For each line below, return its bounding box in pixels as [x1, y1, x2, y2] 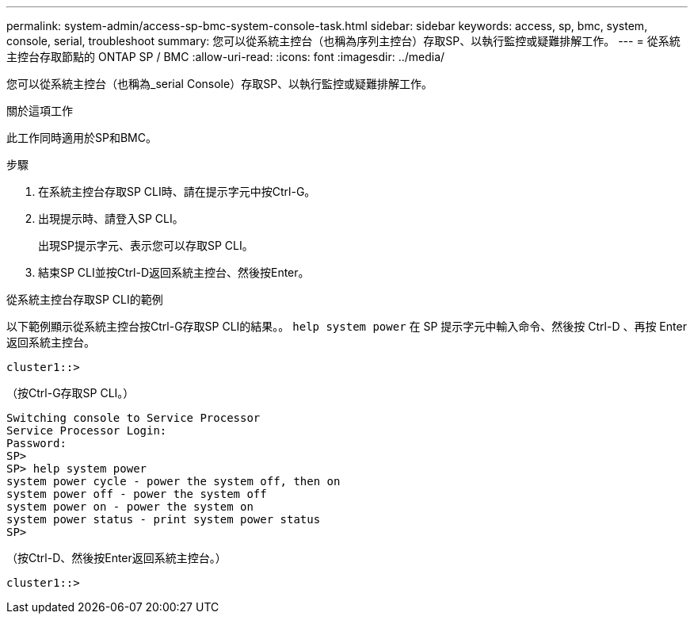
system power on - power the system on [6, 500, 254, 513]
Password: [6, 437, 67, 450]
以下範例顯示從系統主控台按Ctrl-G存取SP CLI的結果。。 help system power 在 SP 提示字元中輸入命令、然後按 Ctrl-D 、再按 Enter [6, 320, 687, 333]
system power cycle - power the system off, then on [6, 475, 341, 488]
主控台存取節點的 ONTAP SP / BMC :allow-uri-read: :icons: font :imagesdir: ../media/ [6, 50, 445, 63]
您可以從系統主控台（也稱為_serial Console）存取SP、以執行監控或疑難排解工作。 [6, 77, 433, 90]
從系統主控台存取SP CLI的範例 [6, 293, 163, 306]
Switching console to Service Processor [6, 411, 261, 424]
